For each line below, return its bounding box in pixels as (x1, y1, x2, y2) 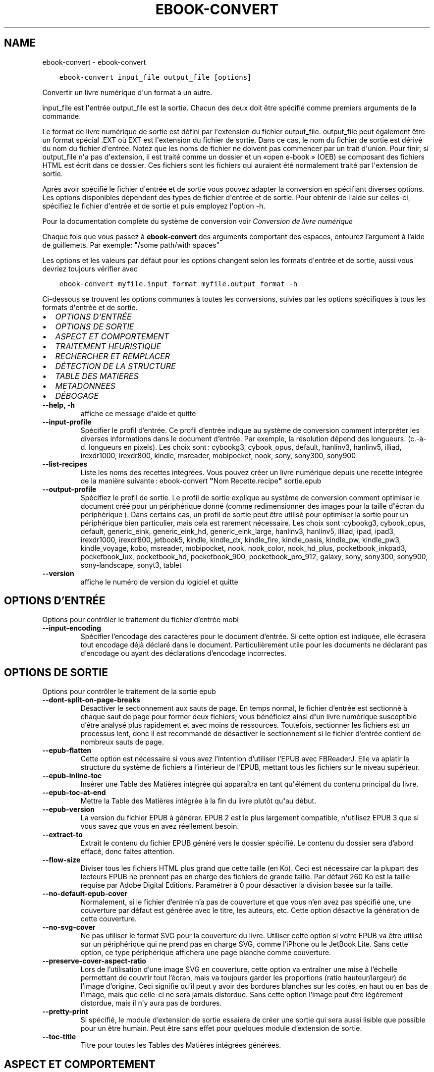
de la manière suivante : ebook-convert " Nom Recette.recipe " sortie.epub (80, 476, 322, 485)
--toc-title (42, 1032, 76, 1041)
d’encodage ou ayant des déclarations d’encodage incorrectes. (80, 649, 287, 658)
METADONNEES (55, 380, 115, 391)
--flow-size (42, 856, 81, 864)
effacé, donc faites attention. (80, 847, 174, 856)
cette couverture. (80, 914, 137, 923)
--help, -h (42, 400, 75, 409)
